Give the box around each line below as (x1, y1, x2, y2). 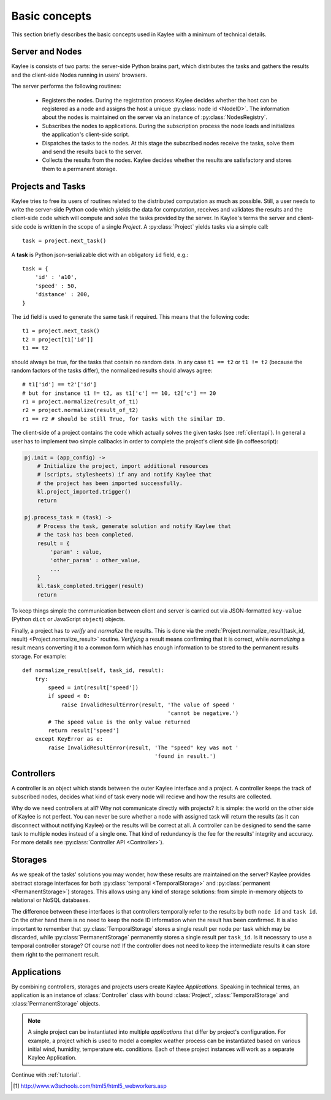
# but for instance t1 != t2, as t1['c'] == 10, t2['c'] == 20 (22, 389, 216, 397)
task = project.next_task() (22, 237, 107, 245)
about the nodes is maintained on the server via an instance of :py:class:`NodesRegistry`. (42, 113, 268, 121)
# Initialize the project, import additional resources (37, 463, 209, 470)
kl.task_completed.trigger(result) (37, 582, 144, 590)
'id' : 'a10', (34, 273, 78, 281)
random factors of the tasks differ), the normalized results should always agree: (11, 367, 213, 374)
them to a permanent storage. (42, 165, 118, 172)
